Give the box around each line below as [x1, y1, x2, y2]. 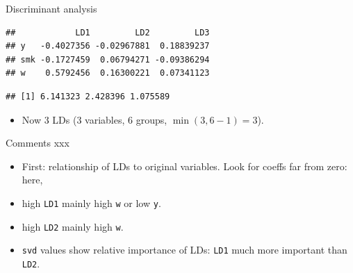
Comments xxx [6, 135, 69, 150]
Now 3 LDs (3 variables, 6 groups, [22, 112, 167, 126]
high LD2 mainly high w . [22, 219, 124, 233]
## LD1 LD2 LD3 [6, 27, 210, 38]
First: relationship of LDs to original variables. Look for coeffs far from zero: [22, 158, 347, 173]
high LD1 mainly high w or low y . [22, 195, 161, 210]
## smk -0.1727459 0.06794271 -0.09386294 [6, 54, 210, 65]
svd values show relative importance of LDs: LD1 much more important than [22, 242, 347, 257]
